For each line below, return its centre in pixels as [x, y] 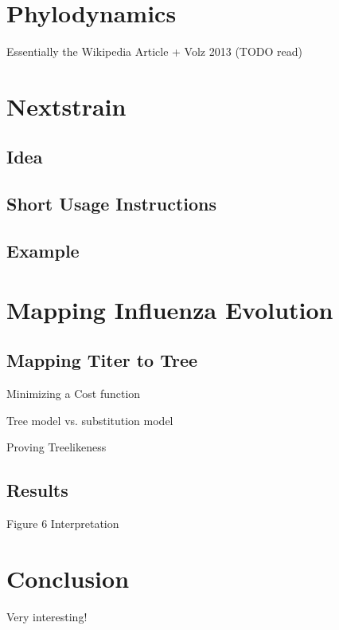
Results [37, 490]
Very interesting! [47, 616]
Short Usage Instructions [112, 204]
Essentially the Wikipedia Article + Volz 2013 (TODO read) [155, 51]
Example [43, 251]
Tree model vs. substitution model [90, 420]
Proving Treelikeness [56, 447]
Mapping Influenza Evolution [170, 309]
